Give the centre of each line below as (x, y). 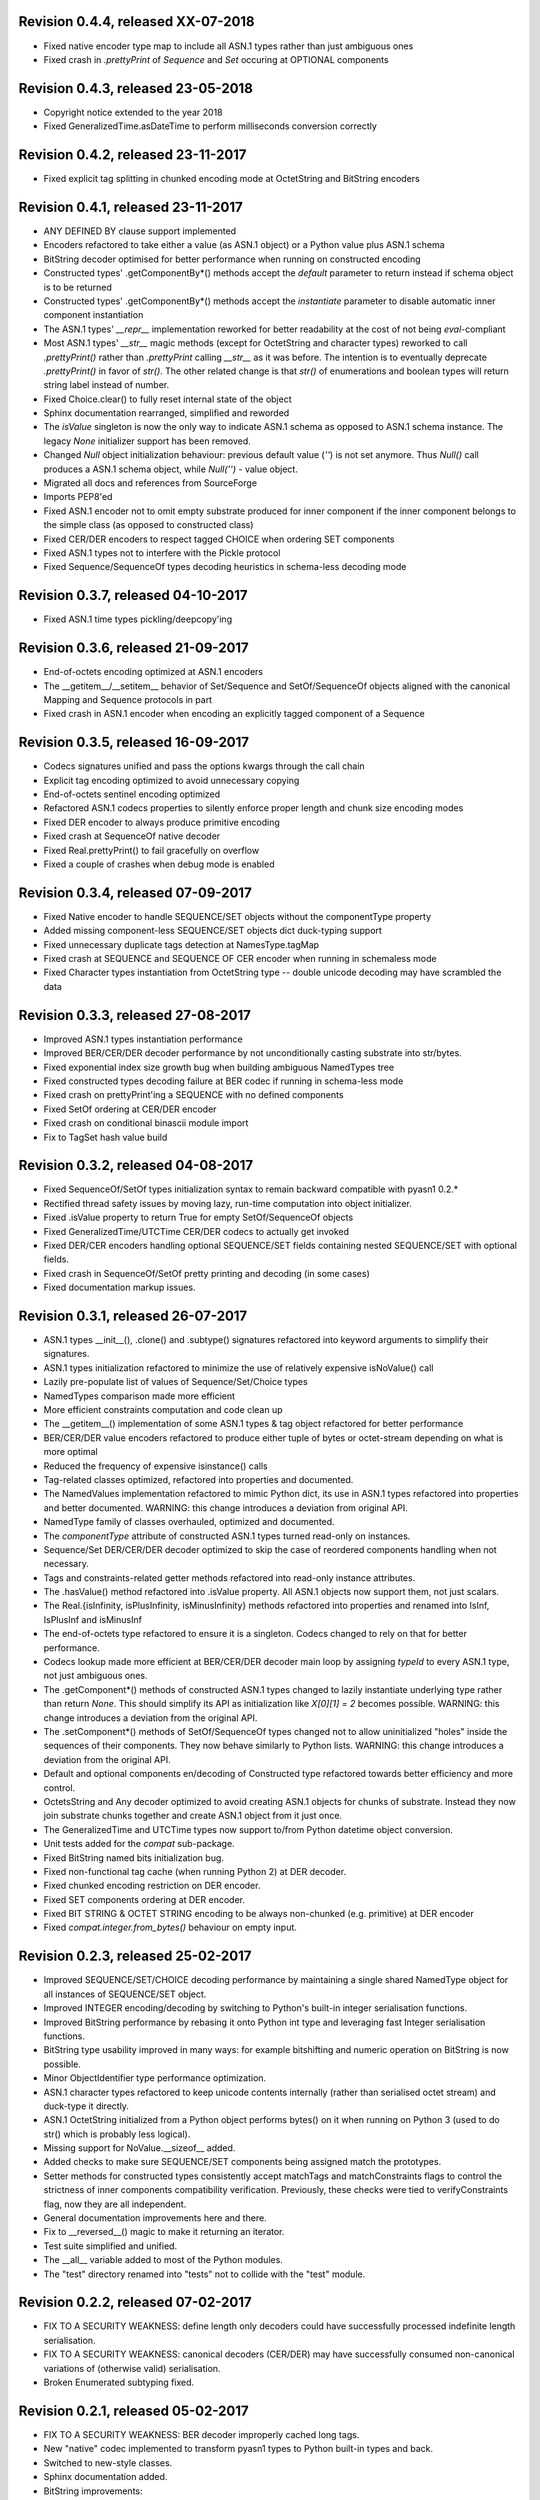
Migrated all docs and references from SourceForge (150, 483)
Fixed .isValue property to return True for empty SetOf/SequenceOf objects (198, 1217)
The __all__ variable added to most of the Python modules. (163, 2260)
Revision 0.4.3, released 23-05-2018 (136, 88)
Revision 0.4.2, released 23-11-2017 (132, 155)
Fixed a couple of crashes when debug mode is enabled (159, 864)
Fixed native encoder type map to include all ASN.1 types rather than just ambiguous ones (228, 46)
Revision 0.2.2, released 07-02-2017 (135, 2302)
